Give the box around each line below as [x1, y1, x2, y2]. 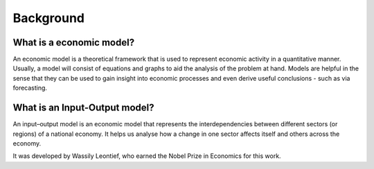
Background [12, 10, 84, 26]
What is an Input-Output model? [12, 102, 154, 114]
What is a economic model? [12, 37, 135, 48]
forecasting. [12, 83, 48, 92]
